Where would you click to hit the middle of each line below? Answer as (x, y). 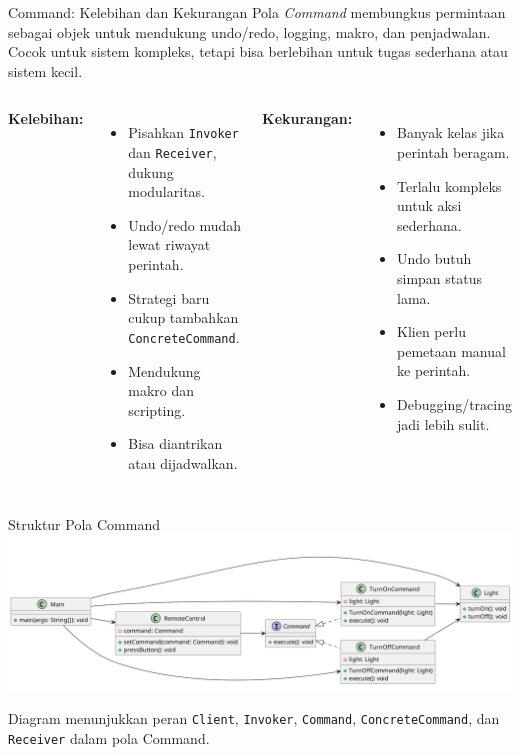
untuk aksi (429, 205)
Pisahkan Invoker (183, 132)
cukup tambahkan (183, 317)
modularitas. (166, 191)
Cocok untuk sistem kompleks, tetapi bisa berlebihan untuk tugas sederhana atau (258, 51)
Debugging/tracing (454, 403)
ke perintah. (434, 370)
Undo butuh (434, 258)
